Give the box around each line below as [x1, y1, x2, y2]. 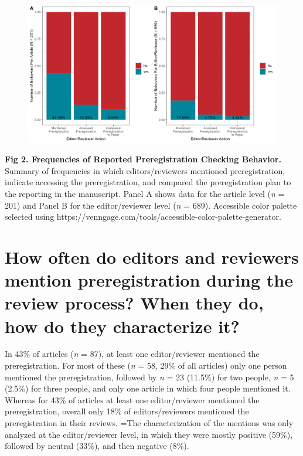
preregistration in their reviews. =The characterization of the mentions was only [5, 417, 294, 428]
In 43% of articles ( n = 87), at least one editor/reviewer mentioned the [5, 348, 260, 360]
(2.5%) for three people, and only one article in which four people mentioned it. [5, 382, 291, 394]
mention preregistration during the [5, 268, 293, 292]
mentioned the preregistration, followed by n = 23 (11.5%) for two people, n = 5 [5, 370, 294, 383]
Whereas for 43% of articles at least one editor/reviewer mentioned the [5, 393, 260, 406]
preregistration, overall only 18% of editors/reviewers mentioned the [5, 405, 249, 417]
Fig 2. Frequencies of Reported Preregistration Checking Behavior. [5, 153, 281, 165]
